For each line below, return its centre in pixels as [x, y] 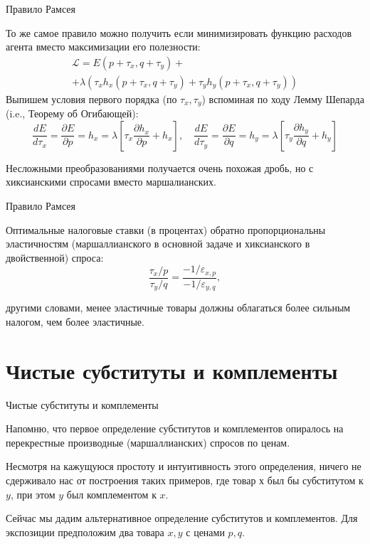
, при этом [33, 494]
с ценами [205, 532]
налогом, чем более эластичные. [75, 321]
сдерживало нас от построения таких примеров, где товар [131, 480]
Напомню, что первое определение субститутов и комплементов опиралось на [175, 428]
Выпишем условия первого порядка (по [91, 98]
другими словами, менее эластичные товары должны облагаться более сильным [178, 308]
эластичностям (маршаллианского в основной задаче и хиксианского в [158, 244]
